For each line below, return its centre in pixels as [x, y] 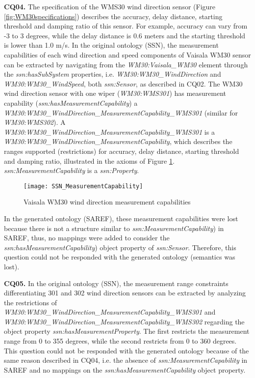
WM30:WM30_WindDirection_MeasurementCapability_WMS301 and [110, 312]
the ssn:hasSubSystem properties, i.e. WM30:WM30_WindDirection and [113, 74]
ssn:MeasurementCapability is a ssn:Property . [72, 170]
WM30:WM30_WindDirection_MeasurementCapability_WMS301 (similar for [121, 112]
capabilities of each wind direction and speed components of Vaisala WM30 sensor [127, 54]
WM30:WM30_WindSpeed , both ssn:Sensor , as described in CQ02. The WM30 [123, 83]
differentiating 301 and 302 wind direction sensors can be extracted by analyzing [125, 293]
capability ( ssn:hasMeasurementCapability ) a [71, 102]
